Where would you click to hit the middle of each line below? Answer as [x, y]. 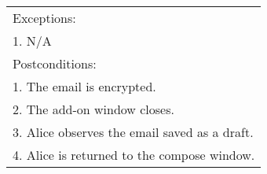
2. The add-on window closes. [93, 109]
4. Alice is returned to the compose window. [134, 155]
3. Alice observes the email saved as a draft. [133, 132]
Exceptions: [44, 18]
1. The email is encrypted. [84, 86]
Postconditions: [55, 63]
